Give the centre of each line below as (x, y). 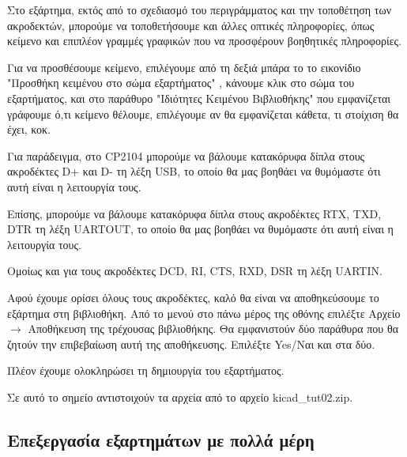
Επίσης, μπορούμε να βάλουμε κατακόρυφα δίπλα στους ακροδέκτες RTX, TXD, (194, 213)
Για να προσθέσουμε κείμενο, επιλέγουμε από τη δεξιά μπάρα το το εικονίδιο (184, 67)
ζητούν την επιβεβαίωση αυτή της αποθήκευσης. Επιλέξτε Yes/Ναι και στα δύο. (191, 344)
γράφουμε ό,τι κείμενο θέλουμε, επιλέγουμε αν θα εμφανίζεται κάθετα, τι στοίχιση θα (203, 113)
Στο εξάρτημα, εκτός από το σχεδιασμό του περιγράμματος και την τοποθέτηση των (199, 9)
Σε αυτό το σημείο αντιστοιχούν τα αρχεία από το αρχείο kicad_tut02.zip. (180, 397)
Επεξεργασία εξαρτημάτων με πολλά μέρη (161, 439)
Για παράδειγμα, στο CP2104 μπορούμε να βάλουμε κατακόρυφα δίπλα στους (186, 155)
